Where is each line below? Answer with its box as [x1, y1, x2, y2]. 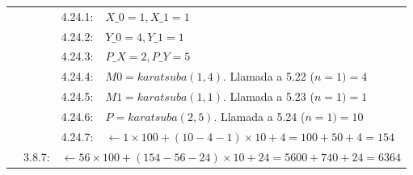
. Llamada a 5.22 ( [223, 68, 314, 85]
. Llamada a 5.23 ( [223, 88, 314, 105]
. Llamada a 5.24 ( [213, 107, 306, 124]
